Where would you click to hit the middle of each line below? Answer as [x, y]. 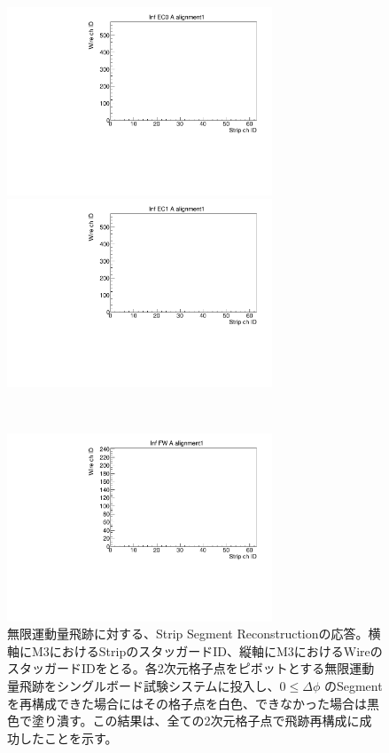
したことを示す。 [68, 737]
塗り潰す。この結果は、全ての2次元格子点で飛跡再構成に [195, 721]
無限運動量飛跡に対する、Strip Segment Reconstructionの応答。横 [194, 634]
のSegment [353, 686]
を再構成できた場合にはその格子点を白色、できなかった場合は [187, 703]
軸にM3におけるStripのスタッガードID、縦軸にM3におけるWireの [195, 650]
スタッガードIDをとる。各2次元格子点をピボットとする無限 [179, 668]
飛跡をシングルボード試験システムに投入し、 [149, 686]
